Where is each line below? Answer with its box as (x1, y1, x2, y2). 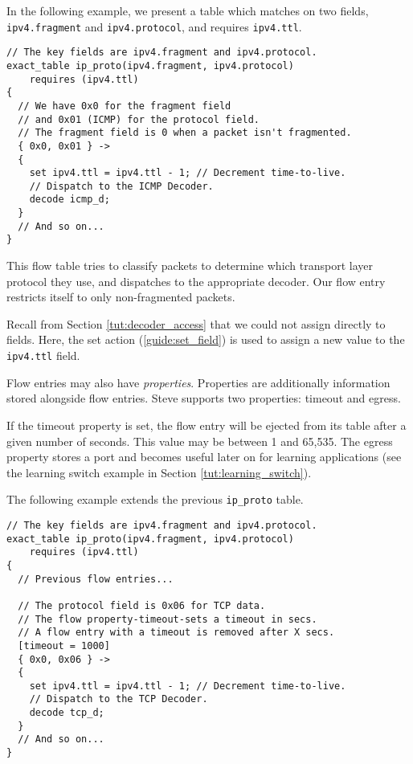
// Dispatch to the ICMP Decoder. (29, 180, 214, 192)
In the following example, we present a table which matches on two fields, (6, 2, 369, 18)
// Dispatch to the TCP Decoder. (29, 693, 208, 705)
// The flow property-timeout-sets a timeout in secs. (18, 613, 317, 625)
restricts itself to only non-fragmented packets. (6, 288, 235, 305)
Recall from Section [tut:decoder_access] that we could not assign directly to (6, 315, 386, 332)
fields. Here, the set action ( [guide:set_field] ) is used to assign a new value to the (6, 331, 405, 348)
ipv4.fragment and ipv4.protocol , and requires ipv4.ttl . (6, 18, 302, 35)
